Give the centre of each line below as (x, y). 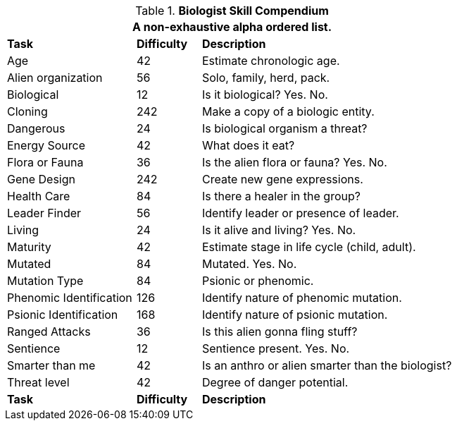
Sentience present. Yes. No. (276, 348)
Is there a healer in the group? (281, 196)
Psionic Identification (63, 315)
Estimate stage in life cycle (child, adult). (309, 247)
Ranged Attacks (49, 331)
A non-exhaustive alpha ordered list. (232, 27)
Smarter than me (51, 365)
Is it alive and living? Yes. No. (279, 230)
